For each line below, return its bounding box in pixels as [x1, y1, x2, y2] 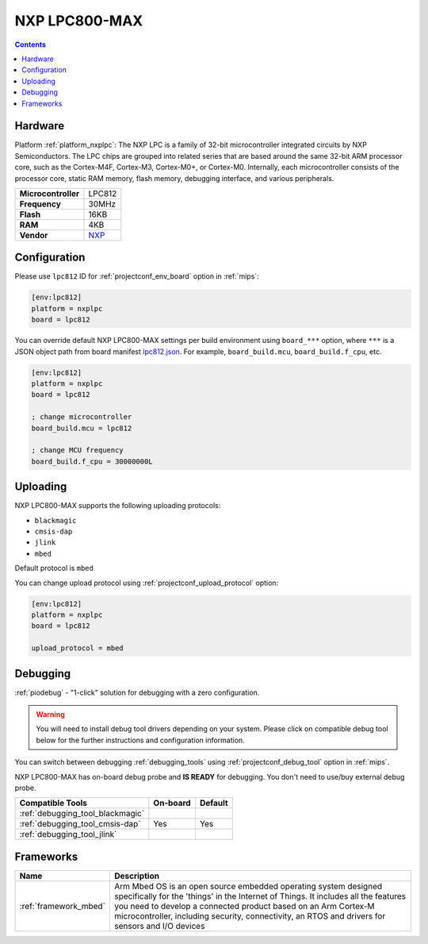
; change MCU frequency [31, 445, 124, 455]
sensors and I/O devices [113, 920, 205, 931]
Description [113, 870, 160, 881]
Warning [36, 710, 65, 719]
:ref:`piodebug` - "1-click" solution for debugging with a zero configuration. [14, 688, 260, 697]
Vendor [19, 229, 48, 241]
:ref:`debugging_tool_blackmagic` [19, 808, 145, 819]
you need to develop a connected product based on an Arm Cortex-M [113, 900, 376, 911]
